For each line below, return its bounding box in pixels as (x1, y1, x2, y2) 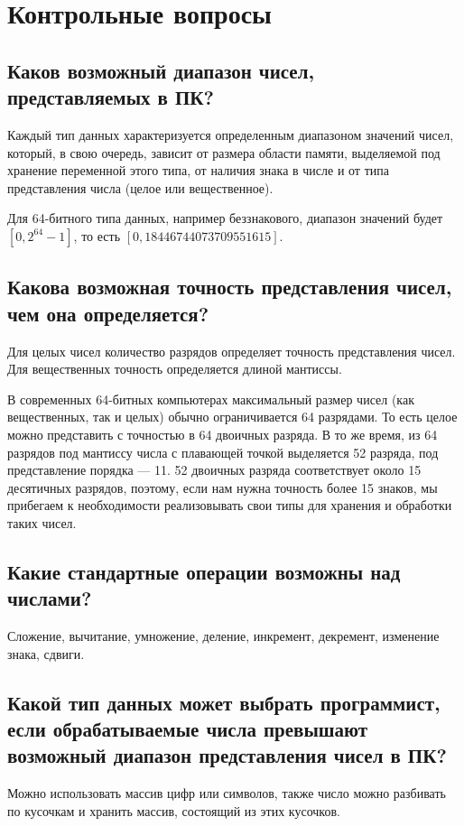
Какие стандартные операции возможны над (7, 557, 401, 585)
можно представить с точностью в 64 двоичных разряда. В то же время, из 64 (7, 424, 438, 443)
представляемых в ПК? (7, 83, 214, 111)
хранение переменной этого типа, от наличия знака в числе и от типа (7, 161, 389, 180)
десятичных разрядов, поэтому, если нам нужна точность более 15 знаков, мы (7, 478, 438, 497)
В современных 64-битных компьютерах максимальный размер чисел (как (7, 389, 414, 408)
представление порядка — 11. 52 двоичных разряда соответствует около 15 (7, 460, 422, 479)
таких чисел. (7, 513, 77, 532)
